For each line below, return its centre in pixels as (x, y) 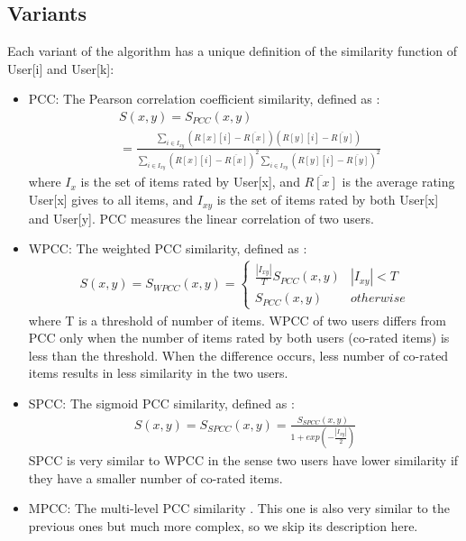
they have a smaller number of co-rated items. (155, 477)
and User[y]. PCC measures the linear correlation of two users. (201, 218)
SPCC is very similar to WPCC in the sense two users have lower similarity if (243, 460)
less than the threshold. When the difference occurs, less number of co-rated (238, 355)
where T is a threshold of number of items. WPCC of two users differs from (238, 320)
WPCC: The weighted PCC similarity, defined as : (168, 248)
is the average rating (398, 182)
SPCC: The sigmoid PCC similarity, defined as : (161, 403)
